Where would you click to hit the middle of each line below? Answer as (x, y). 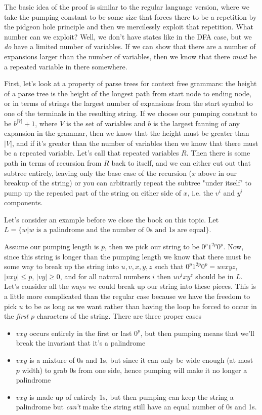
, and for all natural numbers (105, 276)
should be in (214, 276)
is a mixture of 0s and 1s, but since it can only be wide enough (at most (141, 360)
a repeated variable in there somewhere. (66, 66)
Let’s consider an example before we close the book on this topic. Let (112, 219)
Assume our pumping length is (52, 247)
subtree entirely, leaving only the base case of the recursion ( (98, 173)
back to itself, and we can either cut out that (181, 162)
